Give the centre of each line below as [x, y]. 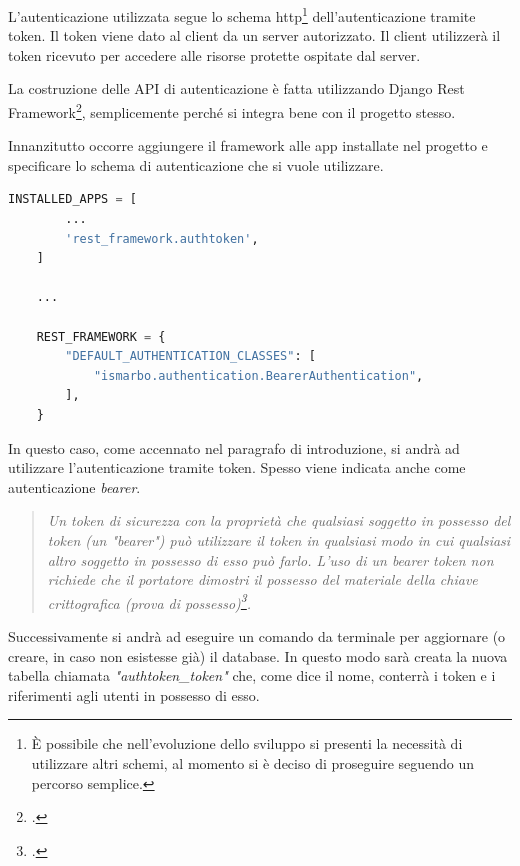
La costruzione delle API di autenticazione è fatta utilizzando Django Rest [236, 88]
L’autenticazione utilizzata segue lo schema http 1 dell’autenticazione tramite [242, 14]
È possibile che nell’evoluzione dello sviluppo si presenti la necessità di [247, 743]
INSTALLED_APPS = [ [72, 199]
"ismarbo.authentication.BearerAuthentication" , [258, 375]
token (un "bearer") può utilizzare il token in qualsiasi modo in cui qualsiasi [279, 539]
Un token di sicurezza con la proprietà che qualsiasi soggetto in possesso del [279, 520]
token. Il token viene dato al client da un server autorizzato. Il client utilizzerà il [254, 35]
